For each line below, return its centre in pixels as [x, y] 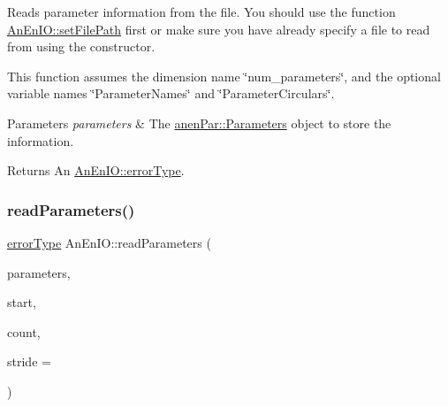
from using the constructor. [81, 46]
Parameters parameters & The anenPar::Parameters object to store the [199, 123]
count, [24, 331]
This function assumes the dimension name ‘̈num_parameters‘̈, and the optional [224, 76]
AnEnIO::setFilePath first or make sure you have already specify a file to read [219, 29]
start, [22, 302]
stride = [29, 361]
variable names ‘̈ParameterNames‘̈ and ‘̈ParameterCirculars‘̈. [171, 93]
